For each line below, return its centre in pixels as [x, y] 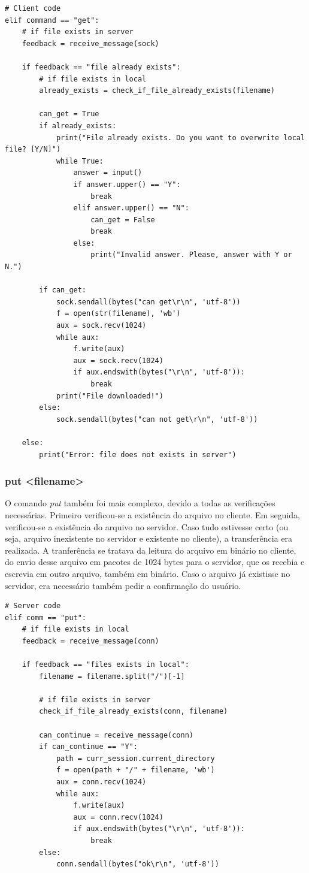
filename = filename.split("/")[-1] [112, 676]
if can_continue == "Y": [88, 747]
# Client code [33, 8]
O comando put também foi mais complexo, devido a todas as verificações [140, 503]
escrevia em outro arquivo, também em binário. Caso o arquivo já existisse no [148, 573]
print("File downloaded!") [110, 396]
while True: [80, 161]
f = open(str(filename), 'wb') [118, 314]
